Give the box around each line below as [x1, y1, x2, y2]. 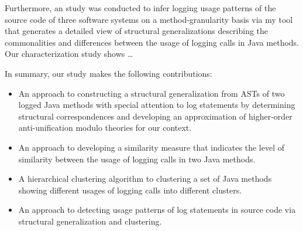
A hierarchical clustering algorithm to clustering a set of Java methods [18, 172, 272, 185]
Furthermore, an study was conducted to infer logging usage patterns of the [5, 2, 276, 13]
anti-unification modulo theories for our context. [18, 121, 192, 134]
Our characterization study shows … [5, 47, 133, 60]
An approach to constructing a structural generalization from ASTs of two [18, 87, 285, 99]
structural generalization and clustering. [18, 215, 162, 227]
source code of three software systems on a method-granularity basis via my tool [5, 13, 293, 25]
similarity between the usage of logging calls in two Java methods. [18, 152, 256, 165]
